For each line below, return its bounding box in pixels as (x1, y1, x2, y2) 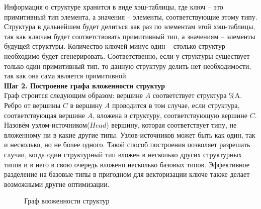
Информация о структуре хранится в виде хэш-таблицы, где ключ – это (4, 2, 223, 12)
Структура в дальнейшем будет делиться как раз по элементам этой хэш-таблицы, (4, 21, 255, 32)
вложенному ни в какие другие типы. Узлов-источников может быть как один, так (4, 129, 255, 140)
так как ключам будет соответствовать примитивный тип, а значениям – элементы (4, 31, 255, 41)
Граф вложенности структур (24, 195, 110, 206)
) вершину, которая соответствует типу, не (106, 120, 237, 130)
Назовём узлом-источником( (4, 120, 90, 130)
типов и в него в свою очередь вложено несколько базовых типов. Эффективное (4, 159, 249, 169)
